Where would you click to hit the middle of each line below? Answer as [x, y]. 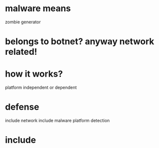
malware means [38, 8]
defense [22, 107]
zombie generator [23, 22]
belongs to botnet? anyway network [80, 41]
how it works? [34, 74]
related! [21, 52]
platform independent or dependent [41, 87]
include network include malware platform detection [57, 120]
